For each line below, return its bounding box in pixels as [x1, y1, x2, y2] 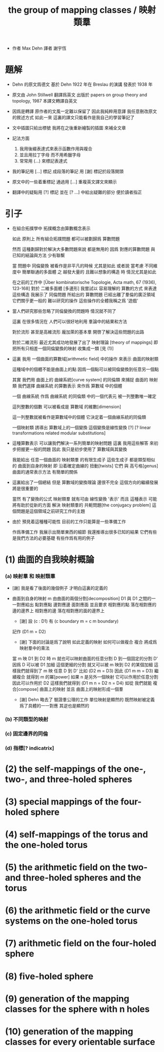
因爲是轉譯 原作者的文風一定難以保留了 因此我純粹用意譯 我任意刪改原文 [12, 108, 157, 114]
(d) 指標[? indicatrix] [5, 745, 55, 751]
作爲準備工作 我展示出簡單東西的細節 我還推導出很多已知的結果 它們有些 [12, 529, 157, 535]
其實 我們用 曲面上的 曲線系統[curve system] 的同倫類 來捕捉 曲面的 [12, 377, 148, 383]
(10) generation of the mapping [5, 1026, 133, 1037]
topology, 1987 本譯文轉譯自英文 [12, 98, 78, 104]
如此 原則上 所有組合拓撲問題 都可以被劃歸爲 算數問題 [12, 236, 120, 242]
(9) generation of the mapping [5, 993, 129, 1004]
